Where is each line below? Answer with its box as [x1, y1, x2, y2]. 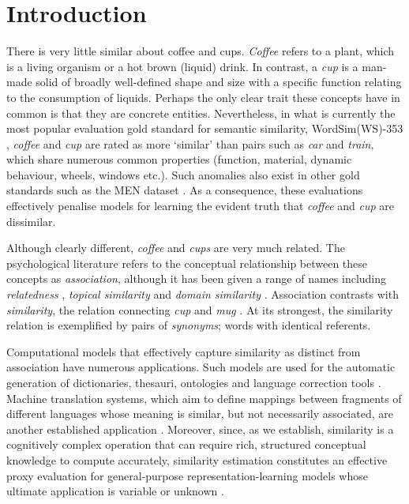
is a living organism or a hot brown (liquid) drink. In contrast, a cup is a [6, 58, 358, 74]
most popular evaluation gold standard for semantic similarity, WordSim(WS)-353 [6, 120, 403, 137]
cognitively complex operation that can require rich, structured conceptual [6, 436, 366, 453]
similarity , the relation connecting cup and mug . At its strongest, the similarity [6, 301, 393, 318]
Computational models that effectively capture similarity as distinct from [6, 343, 361, 359]
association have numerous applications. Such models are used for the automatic [6, 359, 396, 375]
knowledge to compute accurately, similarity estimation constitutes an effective [6, 451, 388, 468]
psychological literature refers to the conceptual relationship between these [6, 254, 368, 271]
